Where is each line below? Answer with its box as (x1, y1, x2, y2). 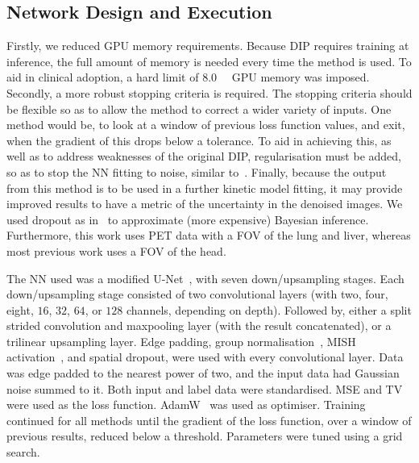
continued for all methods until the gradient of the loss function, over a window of (6, 411, 412, 428)
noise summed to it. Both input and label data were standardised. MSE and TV (6, 380, 403, 397)
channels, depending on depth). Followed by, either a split (127, 301, 412, 318)
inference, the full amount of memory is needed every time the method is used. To (6, 52, 412, 69)
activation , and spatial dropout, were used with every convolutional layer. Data (6, 348, 404, 365)
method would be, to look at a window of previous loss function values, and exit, (6, 116, 405, 133)
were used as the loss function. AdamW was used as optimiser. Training (6, 396, 366, 413)
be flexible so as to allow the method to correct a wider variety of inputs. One (6, 100, 392, 117)
